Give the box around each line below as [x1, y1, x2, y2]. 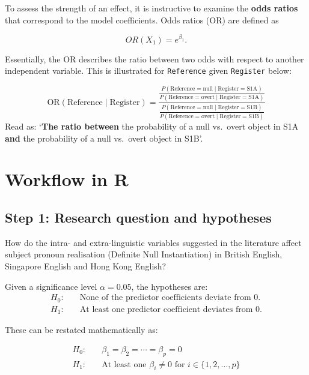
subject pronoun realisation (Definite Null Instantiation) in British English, [5, 248, 283, 260]
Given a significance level [5, 280, 97, 292]
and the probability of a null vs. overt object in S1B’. [5, 131, 203, 144]
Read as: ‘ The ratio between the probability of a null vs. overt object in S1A [5, 120, 299, 133]
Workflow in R [5, 167, 129, 191]
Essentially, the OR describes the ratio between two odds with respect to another [5, 52, 304, 65]
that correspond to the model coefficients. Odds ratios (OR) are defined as [5, 13, 279, 26]
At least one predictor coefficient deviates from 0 [79, 305, 260, 314]
